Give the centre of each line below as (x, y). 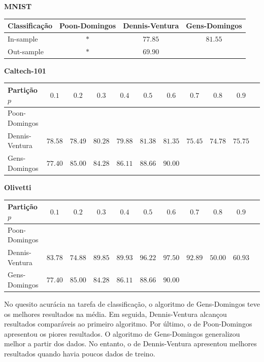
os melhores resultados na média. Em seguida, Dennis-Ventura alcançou (115, 314)
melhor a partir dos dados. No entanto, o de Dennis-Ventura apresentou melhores (130, 343)
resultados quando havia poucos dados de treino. (80, 354)
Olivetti (18, 187)
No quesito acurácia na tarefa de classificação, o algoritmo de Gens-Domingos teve (132, 304)
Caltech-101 (25, 70)
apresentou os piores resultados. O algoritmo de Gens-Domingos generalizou (122, 333)
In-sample (23, 38)
